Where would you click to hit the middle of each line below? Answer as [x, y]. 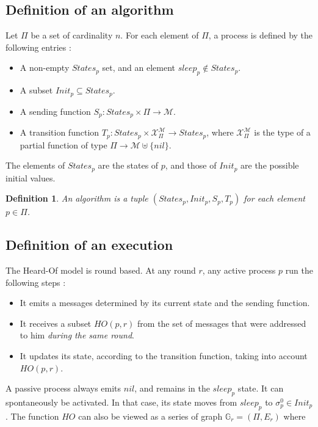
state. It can [261, 388]
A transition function [60, 132]
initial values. [31, 177]
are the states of [128, 165]
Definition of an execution [89, 245]
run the [299, 270]
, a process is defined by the [261, 35]
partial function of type [63, 144]
